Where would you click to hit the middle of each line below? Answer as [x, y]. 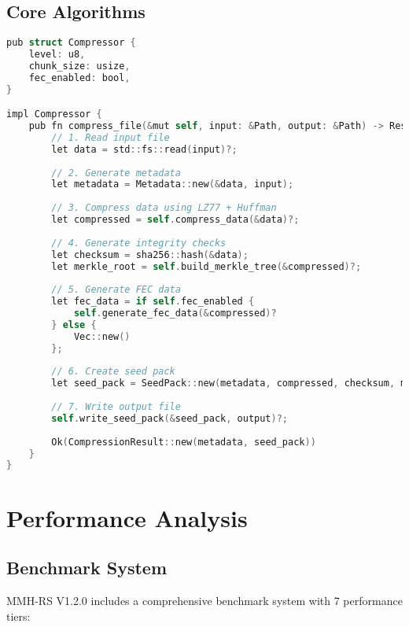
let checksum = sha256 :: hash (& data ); [150, 254]
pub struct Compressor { [71, 43]
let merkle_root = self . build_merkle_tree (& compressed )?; [206, 266]
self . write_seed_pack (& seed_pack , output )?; [170, 418]
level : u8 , [57, 55]
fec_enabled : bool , [79, 77]
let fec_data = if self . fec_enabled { [153, 302]
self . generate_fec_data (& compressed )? [175, 313]
